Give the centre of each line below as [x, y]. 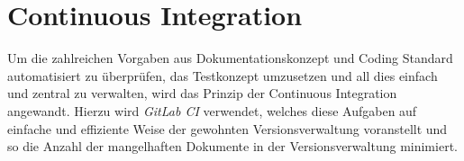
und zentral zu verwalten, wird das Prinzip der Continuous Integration [202, 93]
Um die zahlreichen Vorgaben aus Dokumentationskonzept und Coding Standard [230, 58]
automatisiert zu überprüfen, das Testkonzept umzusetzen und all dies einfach [223, 75]
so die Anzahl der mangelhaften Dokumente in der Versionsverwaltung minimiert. [232, 146]
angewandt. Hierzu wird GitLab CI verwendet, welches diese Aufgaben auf [212, 110]
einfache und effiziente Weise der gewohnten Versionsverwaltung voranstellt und [227, 128]
